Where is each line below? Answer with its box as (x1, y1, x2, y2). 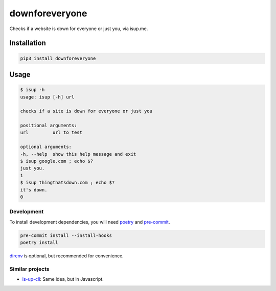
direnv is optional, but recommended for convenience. (9, 253, 124, 259)
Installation (9, 39, 46, 47)
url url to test (20, 130, 83, 135)
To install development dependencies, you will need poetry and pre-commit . (9, 219, 170, 225)
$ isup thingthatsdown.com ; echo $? (20, 180, 115, 186)
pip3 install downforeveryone (20, 55, 96, 61)
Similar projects (9, 265, 50, 273)
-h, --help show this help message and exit (20, 151, 136, 157)
